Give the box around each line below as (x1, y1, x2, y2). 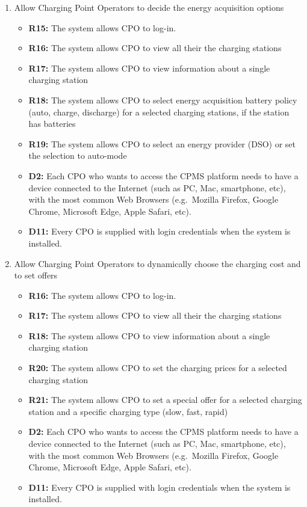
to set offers (14, 269, 58, 281)
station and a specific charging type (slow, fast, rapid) (28, 405, 228, 417)
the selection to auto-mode (28, 149, 127, 162)
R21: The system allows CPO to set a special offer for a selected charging (28, 393, 302, 406)
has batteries (28, 117, 76, 130)
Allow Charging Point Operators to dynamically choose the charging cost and (14, 257, 301, 269)
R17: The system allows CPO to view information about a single (28, 61, 270, 74)
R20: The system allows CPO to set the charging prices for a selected (28, 361, 287, 374)
